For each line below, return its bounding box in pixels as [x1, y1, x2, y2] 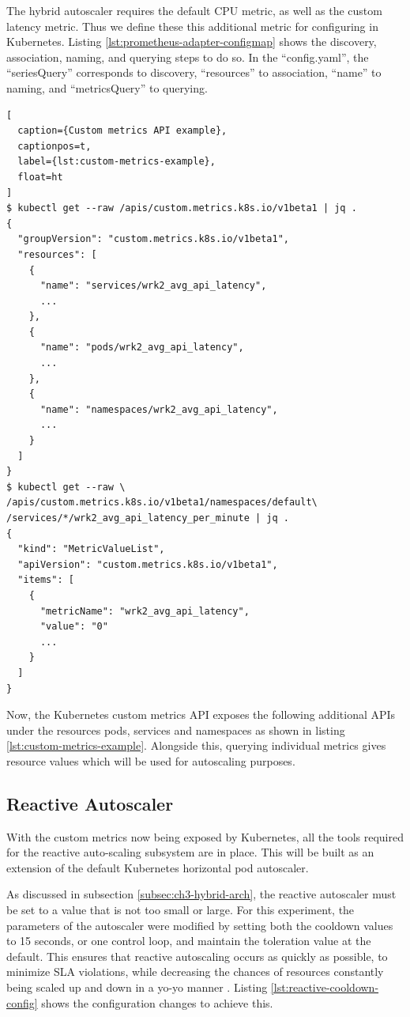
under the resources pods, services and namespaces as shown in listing [6, 721, 345, 738]
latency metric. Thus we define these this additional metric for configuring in [6, 17, 378, 34]
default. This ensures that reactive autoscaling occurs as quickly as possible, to [6, 947, 388, 964]
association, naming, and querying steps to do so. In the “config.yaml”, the [6, 48, 369, 65]
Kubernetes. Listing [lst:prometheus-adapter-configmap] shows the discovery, [6, 33, 377, 50]
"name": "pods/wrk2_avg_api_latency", [39, 342, 244, 353]
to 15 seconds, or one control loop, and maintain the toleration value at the [6, 932, 371, 949]
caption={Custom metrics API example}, [17, 125, 228, 137]
